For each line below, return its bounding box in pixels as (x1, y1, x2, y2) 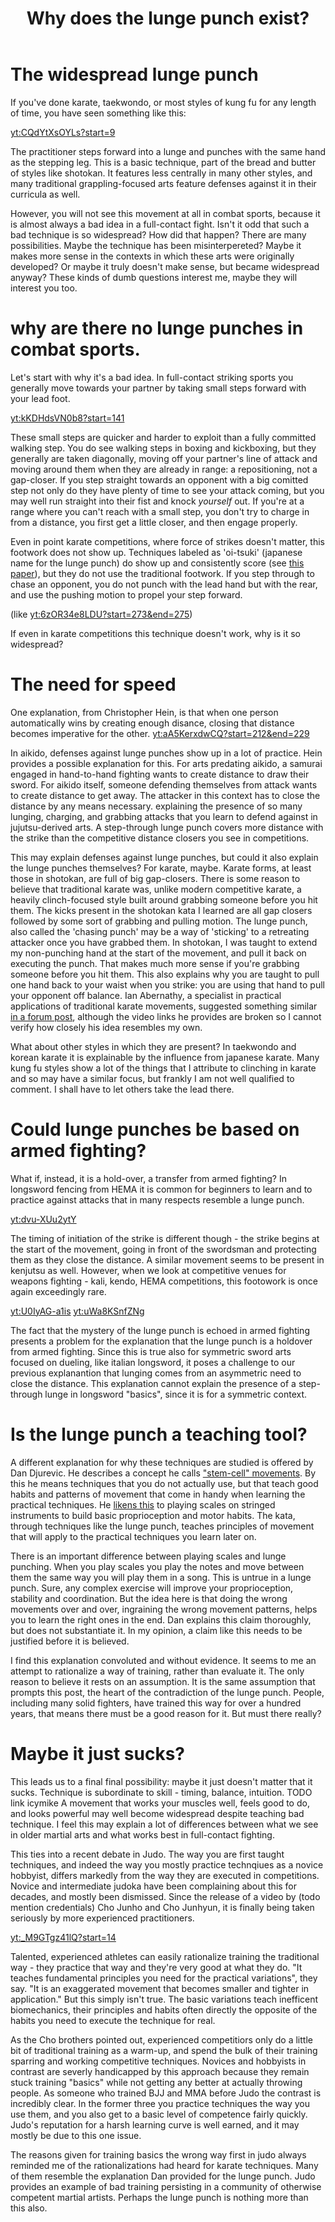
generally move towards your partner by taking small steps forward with (10, 382, 307, 394)
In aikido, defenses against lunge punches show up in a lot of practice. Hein (10, 747, 323, 759)
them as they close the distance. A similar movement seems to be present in (10, 1253, 325, 1266)
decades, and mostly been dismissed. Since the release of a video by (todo (10, 1890, 321, 1902)
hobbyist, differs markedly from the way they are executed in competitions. (10, 1869, 320, 1881)
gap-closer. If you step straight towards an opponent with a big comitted (10, 473, 309, 486)
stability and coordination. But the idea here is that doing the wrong (10, 1592, 288, 1604)
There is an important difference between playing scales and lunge (10, 1550, 287, 1562)
